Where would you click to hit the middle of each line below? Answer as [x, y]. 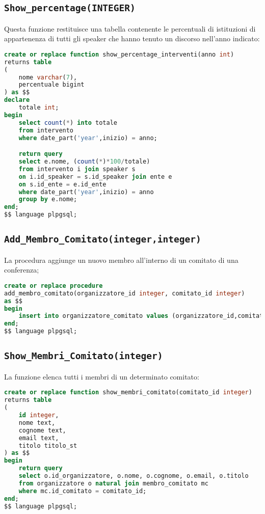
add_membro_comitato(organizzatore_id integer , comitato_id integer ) [125, 293]
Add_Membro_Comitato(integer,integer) [103, 239]
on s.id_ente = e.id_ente [62, 184]
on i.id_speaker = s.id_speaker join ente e [95, 177]
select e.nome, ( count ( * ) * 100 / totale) [84, 161]
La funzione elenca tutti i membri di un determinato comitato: [102, 376]
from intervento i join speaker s [77, 169]
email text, [39, 438]
